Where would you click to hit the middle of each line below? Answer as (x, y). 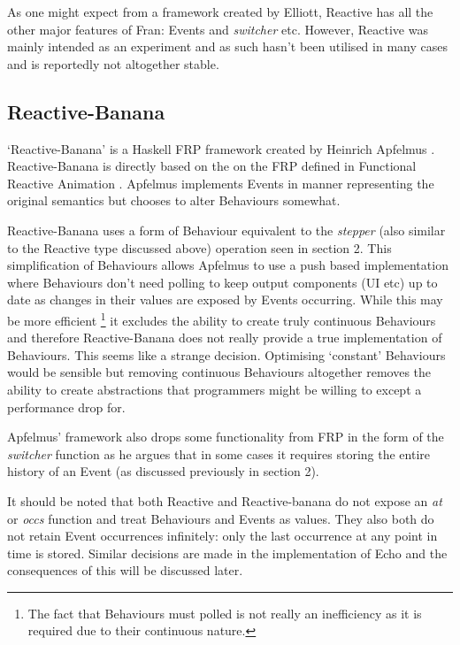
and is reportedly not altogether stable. (113, 63)
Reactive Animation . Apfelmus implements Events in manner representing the (221, 183)
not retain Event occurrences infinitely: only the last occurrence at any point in (222, 536)
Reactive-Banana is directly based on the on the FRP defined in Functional (212, 166)
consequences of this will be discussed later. (125, 570)
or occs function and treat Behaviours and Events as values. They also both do (221, 518)
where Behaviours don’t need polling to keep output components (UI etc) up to (222, 282)
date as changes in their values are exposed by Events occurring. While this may (225, 299)
